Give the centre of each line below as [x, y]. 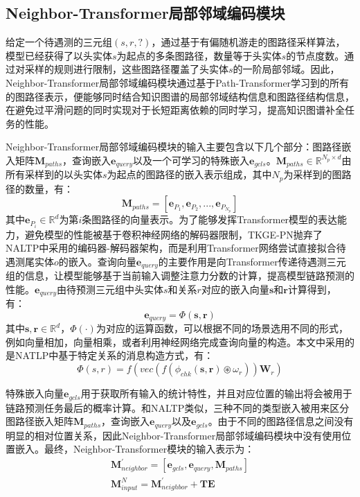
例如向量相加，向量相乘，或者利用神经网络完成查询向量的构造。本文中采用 [175, 341]
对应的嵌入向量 [235, 289]
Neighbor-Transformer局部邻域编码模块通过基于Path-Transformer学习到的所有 [178, 82]
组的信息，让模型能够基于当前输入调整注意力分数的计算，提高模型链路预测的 [180, 276]
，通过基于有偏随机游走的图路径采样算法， [248, 42]
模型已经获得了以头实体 [59, 55]
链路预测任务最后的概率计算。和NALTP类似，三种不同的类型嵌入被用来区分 [178, 407]
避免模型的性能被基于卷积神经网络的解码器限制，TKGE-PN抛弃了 [173, 234]
